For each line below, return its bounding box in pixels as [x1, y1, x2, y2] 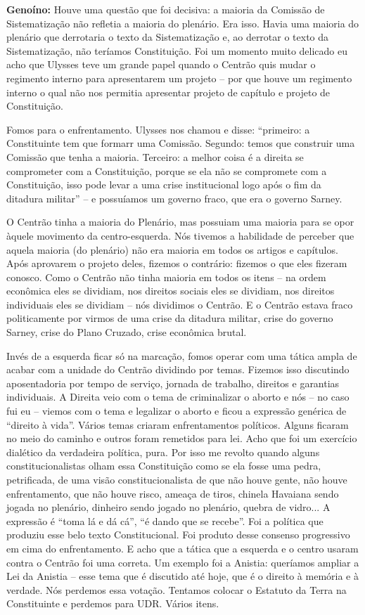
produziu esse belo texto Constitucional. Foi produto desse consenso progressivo [6, 527, 350, 542]
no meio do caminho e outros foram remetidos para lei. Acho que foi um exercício [6, 431, 357, 446]
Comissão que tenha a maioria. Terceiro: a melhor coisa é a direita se [6, 149, 304, 164]
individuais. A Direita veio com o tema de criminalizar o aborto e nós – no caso [6, 389, 350, 404]
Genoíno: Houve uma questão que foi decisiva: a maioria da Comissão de [6, 2, 325, 16]
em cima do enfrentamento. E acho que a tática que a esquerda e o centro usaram [6, 540, 359, 555]
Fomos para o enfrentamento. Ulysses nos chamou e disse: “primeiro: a [6, 122, 310, 136]
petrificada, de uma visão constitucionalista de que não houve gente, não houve [6, 472, 347, 486]
